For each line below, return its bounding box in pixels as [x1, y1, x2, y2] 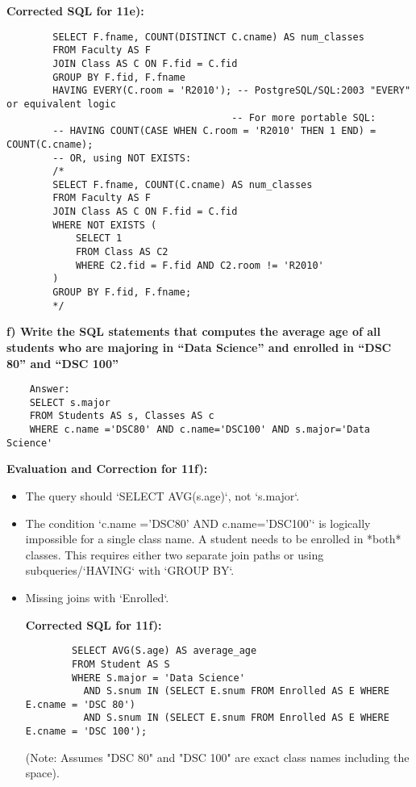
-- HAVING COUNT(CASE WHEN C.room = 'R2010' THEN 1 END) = [52, 125, 376, 137]
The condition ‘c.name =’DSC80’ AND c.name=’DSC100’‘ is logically [25, 514, 371, 531]
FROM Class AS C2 [75, 246, 168, 258]
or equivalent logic [6, 98, 117, 110]
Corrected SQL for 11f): [25, 616, 162, 633]
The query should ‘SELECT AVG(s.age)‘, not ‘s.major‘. [25, 488, 300, 504]
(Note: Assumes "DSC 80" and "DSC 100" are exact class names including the [25, 748, 410, 765]
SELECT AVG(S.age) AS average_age [72, 645, 257, 657]
